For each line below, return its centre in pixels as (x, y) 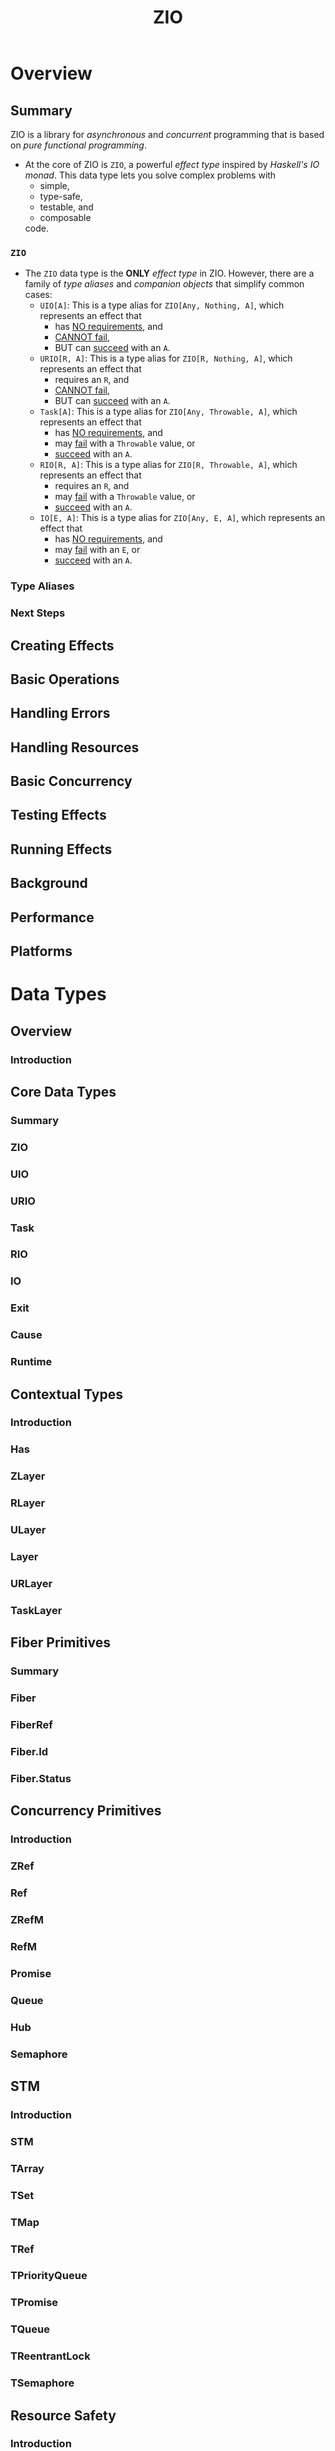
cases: (38, 295)
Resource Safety (63, 2415)
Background (49, 883)
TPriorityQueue (49, 2276)
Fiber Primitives (60, 1642)
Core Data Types (63, 1091)
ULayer (28, 1530)
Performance (52, 917)
